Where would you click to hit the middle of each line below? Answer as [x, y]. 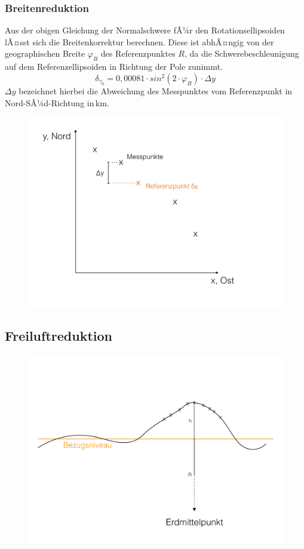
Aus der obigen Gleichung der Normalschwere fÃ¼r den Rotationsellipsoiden [145, 30]
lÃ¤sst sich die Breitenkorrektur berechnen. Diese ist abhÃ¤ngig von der [139, 41]
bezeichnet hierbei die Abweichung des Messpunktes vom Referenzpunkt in [156, 91]
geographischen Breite [45, 53]
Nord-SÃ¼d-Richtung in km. [57, 102]
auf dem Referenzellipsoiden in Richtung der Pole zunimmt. [114, 67]
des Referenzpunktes [138, 53]
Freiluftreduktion [59, 335]
